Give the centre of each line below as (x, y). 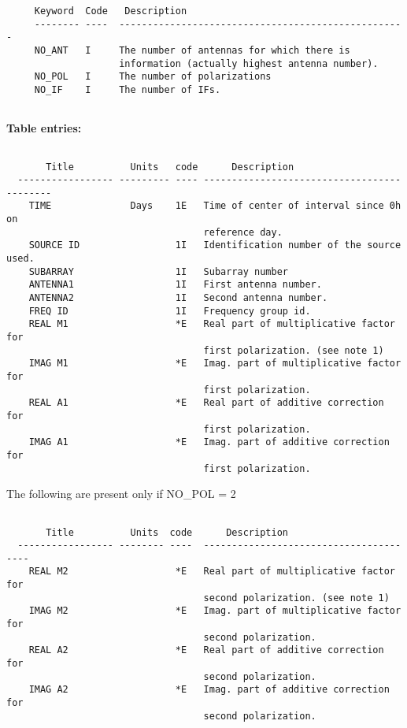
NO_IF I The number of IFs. (128, 89)
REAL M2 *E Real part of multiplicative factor (212, 572)
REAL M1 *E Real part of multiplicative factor (212, 324)
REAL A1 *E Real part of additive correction (206, 403)
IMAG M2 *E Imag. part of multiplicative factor (215, 611)
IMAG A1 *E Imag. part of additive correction (209, 442)
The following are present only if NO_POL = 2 (121, 494)
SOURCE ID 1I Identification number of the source (215, 245)
